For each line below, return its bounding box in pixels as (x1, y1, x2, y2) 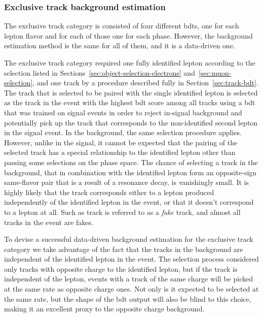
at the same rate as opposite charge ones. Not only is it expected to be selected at (4, 283, 259, 294)
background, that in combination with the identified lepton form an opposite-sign (4, 167, 257, 177)
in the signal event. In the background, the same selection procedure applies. (4, 127, 242, 138)
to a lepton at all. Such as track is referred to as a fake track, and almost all (4, 206, 241, 217)
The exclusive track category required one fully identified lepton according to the (4, 57, 255, 68)
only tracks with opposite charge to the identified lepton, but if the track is (4, 263, 238, 274)
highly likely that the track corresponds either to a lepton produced (4, 186, 214, 197)
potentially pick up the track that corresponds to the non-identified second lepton (4, 117, 258, 128)
